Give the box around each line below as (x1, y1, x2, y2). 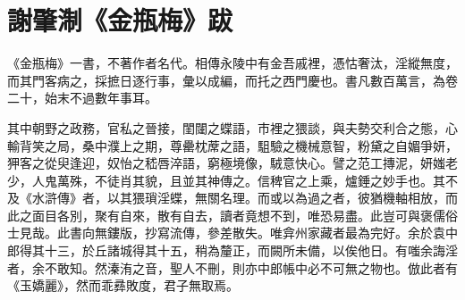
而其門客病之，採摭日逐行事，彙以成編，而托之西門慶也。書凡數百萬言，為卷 (7, 71, 458, 89)
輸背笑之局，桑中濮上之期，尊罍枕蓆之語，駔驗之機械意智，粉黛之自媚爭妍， (7, 136, 458, 154)
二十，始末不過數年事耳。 (7, 88, 157, 107)
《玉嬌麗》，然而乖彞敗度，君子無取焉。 (7, 276, 239, 295)
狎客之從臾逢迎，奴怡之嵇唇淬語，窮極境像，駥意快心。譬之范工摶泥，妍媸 (7, 154, 445, 172)
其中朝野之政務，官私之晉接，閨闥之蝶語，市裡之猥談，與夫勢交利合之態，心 (7, 118, 458, 137)
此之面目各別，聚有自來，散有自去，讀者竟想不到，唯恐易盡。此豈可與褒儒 (7, 205, 445, 224)
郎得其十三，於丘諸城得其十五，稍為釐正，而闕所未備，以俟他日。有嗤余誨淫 (7, 241, 458, 260)
